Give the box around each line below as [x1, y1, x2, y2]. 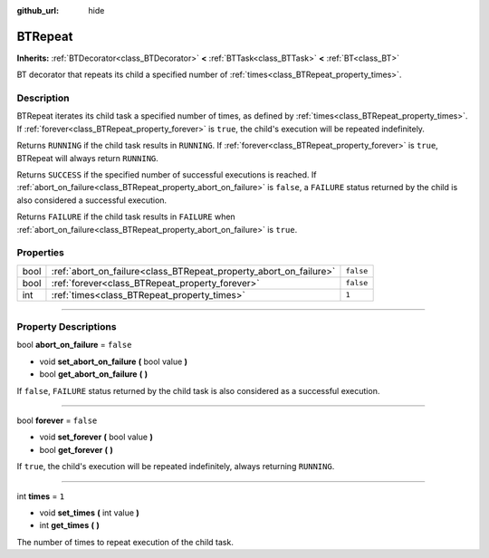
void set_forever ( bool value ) [39, 431, 153, 443]
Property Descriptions [16, 321, 117, 333]
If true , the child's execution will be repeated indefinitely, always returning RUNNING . [16, 461, 335, 472]
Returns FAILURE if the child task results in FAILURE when [16, 211, 235, 222]
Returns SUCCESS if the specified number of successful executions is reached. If [16, 169, 317, 180]
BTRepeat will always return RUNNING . [16, 152, 158, 163]
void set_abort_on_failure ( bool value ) [39, 356, 188, 367]
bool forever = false [16, 415, 98, 426]
